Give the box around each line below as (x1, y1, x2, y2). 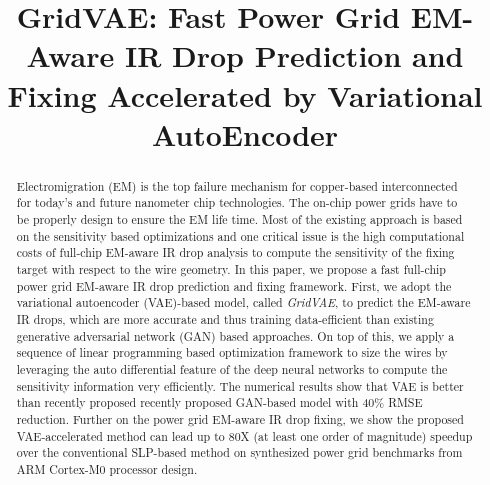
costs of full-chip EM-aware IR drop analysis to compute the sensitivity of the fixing (16, 244, 455, 261)
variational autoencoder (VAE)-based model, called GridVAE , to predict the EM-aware (16, 294, 471, 311)
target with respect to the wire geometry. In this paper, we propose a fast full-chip (16, 261, 446, 278)
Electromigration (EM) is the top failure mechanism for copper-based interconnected (16, 177, 458, 194)
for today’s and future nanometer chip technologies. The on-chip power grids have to (16, 194, 458, 211)
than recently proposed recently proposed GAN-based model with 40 (16, 394, 375, 411)
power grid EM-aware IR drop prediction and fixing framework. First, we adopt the (16, 277, 452, 294)
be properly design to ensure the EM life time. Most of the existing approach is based (16, 211, 463, 228)
